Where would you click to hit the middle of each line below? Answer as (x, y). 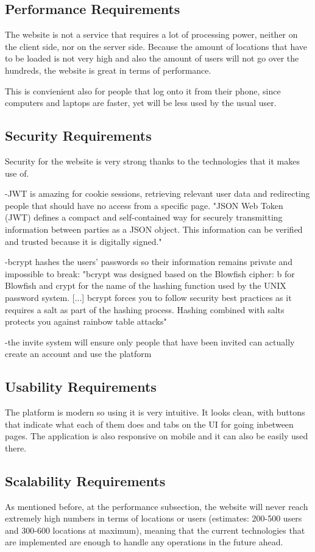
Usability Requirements (81, 387)
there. (16, 448)
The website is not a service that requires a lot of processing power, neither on (151, 34)
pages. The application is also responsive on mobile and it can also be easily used (157, 436)
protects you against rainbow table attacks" (86, 321)
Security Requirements (78, 136)
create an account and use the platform (78, 354)
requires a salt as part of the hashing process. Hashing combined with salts (145, 309)
